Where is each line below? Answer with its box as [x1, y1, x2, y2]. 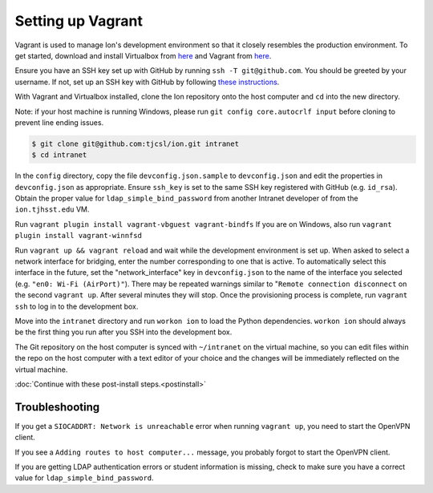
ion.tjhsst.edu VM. [14, 204, 90, 214]
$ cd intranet [31, 151, 87, 160]
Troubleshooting [14, 400, 100, 414]
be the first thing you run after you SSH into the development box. [14, 327, 233, 337]
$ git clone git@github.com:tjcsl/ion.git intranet [31, 139, 240, 148]
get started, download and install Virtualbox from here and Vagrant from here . [14, 51, 272, 60]
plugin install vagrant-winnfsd [14, 231, 142, 240]
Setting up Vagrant [14, 12, 144, 30]
